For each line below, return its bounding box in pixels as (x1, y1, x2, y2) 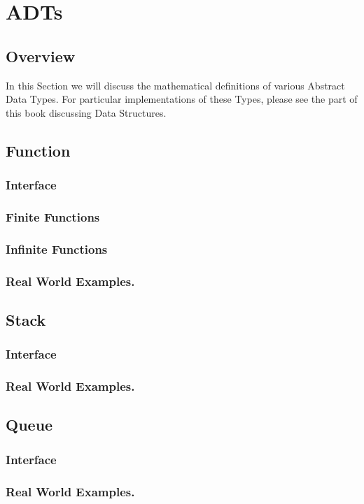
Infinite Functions (6, 240, 108, 257)
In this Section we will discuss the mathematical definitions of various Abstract (6, 78, 345, 92)
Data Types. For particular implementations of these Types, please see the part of (6, 92, 358, 106)
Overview (6, 45, 76, 66)
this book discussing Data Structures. (6, 105, 167, 120)
